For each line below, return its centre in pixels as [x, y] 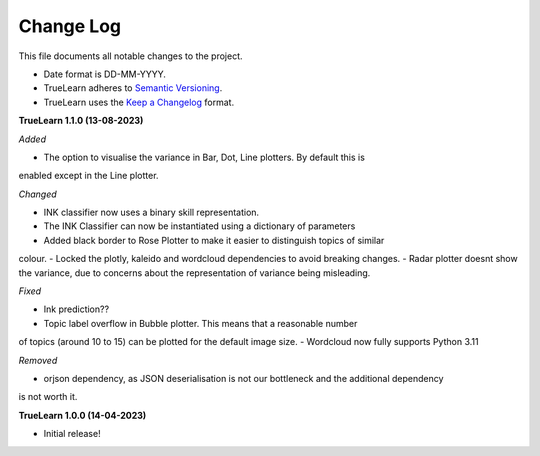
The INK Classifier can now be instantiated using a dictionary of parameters [199, 226]
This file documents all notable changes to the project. [131, 56]
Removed [38, 360]
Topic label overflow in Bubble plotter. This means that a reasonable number [200, 323]
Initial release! [72, 434]
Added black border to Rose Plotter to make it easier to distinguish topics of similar [214, 240]
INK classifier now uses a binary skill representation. [151, 212]
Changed [37, 194]
